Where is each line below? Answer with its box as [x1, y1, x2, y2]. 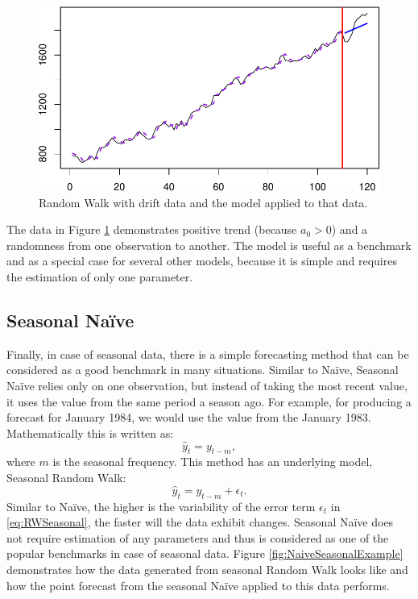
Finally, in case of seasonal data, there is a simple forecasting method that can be [6, 345, 409, 362]
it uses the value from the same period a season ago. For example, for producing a [6, 393, 412, 410]
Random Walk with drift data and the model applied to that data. [39, 193, 368, 210]
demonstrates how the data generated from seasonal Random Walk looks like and [6, 560, 408, 577]
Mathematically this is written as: [6, 424, 174, 441]
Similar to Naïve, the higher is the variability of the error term [6, 497, 316, 514]
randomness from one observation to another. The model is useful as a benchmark [6, 236, 412, 253]
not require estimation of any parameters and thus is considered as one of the [6, 529, 389, 546]
